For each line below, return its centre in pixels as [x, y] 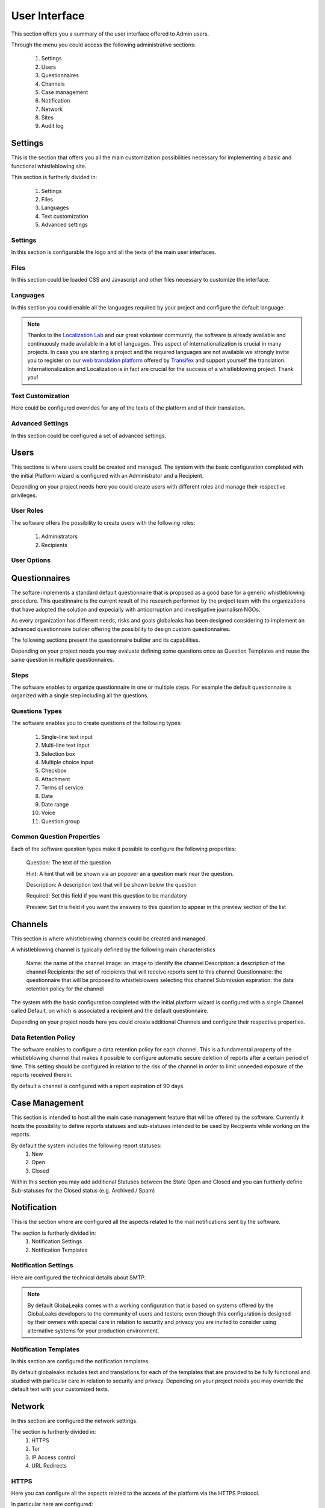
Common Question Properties [56, 837]
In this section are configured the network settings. [74, 1421]
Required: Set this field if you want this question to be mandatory [107, 896]
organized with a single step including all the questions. [80, 695]
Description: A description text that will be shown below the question [111, 885]
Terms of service [62, 788]
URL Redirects [49, 1465]
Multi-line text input [65, 746]
